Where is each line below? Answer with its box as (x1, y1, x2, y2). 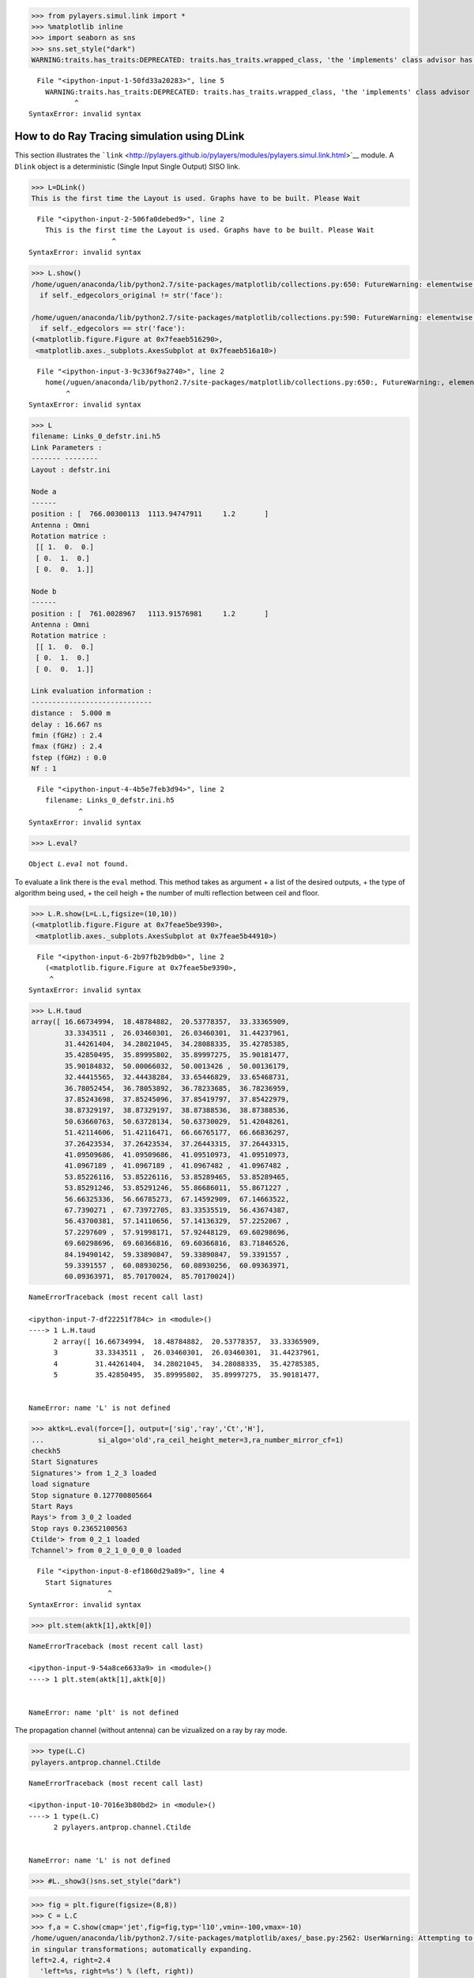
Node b (31, 586, 57, 596)
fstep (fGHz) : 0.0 (31, 752, 107, 762)
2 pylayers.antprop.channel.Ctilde (53, 1823, 191, 1832)
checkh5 (31, 1446, 61, 1455)
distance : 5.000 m (31, 709, 111, 718)
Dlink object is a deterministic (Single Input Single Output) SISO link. (14, 161, 241, 171)
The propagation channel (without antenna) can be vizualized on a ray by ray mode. (14, 1726, 288, 1735)
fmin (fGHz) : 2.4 (31, 730, 103, 740)
